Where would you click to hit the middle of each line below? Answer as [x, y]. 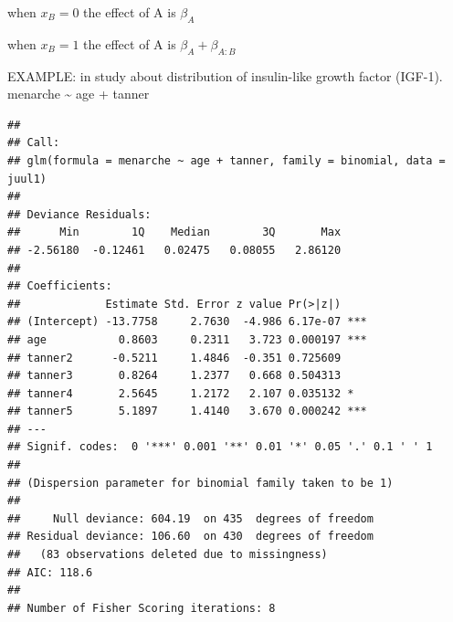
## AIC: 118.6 [50, 572]
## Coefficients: [60, 286]
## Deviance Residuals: [79, 214]
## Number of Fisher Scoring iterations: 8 [142, 608]
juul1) [27, 179]
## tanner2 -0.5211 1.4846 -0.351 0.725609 [174, 358]
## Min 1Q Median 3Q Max [174, 232]
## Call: [34, 143]
